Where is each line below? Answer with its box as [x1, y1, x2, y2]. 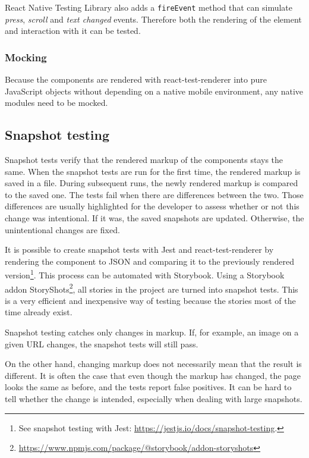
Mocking [5, 49, 47, 64]
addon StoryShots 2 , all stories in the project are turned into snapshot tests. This [5, 281, 298, 295]
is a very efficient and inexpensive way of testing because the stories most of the [5, 294, 296, 306]
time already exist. [5, 306, 72, 318]
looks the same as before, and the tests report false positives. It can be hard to [5, 381, 292, 393]
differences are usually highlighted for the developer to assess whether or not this [5, 200, 299, 212]
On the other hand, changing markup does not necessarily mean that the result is [5, 357, 302, 370]
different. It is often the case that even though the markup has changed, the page [5, 369, 301, 381]
